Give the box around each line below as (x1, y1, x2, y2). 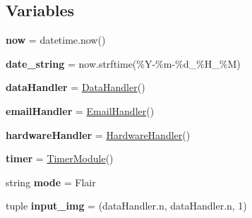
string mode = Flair (6, 174, 96, 189)
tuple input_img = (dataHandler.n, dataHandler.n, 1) (6, 198, 247, 213)
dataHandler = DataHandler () (6, 80, 145, 95)
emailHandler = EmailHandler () (6, 103, 155, 118)
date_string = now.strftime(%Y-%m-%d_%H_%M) (6, 56, 241, 71)
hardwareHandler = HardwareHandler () (6, 127, 191, 142)
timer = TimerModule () (6, 151, 114, 166)
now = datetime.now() (6, 32, 106, 47)
